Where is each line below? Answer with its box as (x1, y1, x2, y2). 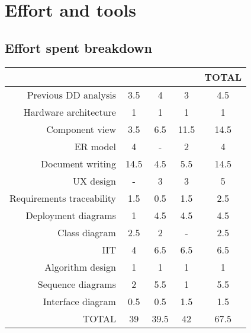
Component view (46, 122, 116, 136)
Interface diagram (43, 294, 116, 308)
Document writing (41, 156, 116, 170)
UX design (72, 173, 116, 188)
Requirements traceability (9, 191, 116, 205)
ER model (74, 139, 116, 153)
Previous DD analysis (27, 87, 116, 102)
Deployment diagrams (25, 208, 116, 222)
